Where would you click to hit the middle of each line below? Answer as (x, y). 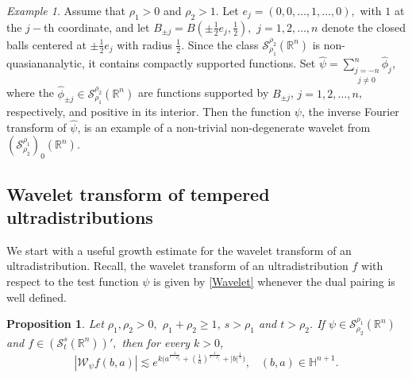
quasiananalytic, (46, 63)
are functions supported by (203, 93)
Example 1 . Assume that (66, 10)
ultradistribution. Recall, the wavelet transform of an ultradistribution (177, 266)
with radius (144, 44)
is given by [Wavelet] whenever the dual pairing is (274, 282)
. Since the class (220, 44)
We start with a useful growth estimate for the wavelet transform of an (179, 250)
